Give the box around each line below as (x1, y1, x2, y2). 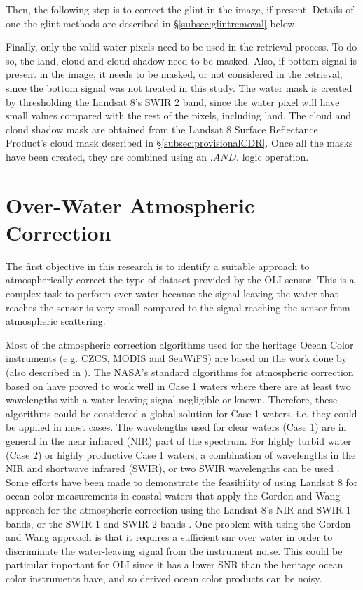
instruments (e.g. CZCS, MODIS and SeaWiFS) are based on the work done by (6, 351, 347, 366)
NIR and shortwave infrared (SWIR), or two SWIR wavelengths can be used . (6, 461, 340, 476)
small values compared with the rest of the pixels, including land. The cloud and (6, 108, 352, 123)
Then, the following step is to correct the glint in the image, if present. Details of (6, 2, 354, 16)
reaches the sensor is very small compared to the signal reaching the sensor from (6, 300, 350, 314)
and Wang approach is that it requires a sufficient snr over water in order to (6, 530, 333, 544)
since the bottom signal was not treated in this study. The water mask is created (6, 80, 352, 95)
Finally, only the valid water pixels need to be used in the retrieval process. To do (6, 39, 357, 54)
